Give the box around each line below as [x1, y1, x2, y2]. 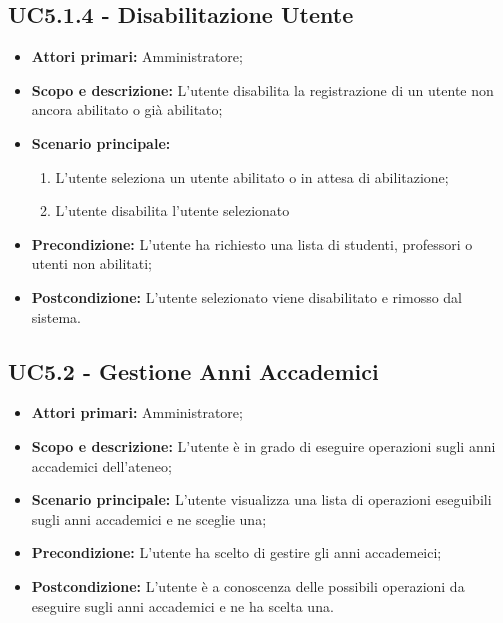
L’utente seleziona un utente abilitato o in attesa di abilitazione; [55, 166, 449, 187]
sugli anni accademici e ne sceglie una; [31, 508, 267, 529]
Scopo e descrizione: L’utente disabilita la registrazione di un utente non [31, 79, 494, 100]
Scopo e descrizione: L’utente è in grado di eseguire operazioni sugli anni [31, 435, 496, 456]
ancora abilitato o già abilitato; [31, 99, 223, 120]
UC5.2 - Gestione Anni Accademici [8, 355, 379, 386]
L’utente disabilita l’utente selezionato [55, 200, 290, 221]
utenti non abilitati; [31, 253, 153, 274]
